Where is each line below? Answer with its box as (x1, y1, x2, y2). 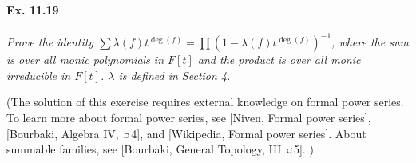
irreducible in (6, 66, 71, 83)
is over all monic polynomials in (6, 51, 164, 68)
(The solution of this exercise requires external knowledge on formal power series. (6, 93, 404, 110)
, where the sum (331, 34, 409, 50)
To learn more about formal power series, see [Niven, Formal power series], (6, 109, 371, 126)
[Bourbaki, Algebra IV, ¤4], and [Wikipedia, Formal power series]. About (6, 125, 366, 141)
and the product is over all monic (197, 51, 361, 68)
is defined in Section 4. (118, 66, 231, 83)
